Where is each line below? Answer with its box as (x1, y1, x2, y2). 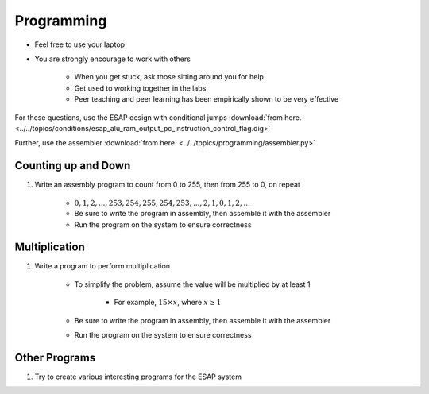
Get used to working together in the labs (74, 83, 207, 93)
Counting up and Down (14, 159, 131, 172)
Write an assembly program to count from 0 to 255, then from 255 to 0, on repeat (34, 180, 301, 190)
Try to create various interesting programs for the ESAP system (34, 372, 242, 381)
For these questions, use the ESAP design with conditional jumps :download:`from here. (14, 112, 302, 122)
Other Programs (14, 350, 96, 365)
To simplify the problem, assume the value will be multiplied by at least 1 (74, 279, 311, 289)
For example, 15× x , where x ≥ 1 (114, 298, 222, 307)
